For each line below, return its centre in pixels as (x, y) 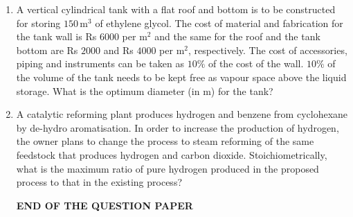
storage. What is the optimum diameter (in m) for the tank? (145, 90)
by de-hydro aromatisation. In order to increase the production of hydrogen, (178, 127)
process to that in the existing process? (99, 182)
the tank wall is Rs (56, 36)
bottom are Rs (47, 50)
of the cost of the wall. (256, 63)
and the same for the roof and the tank (237, 36)
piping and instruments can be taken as (100, 63)
